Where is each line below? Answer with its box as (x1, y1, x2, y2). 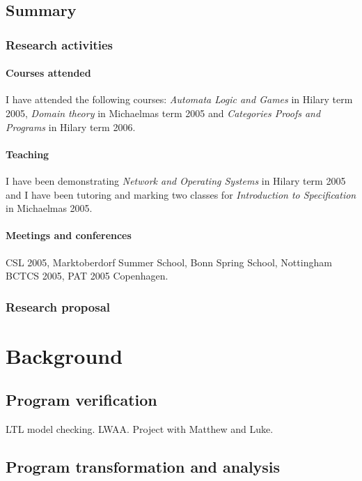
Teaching (6, 146, 49, 161)
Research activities (6, 36, 113, 53)
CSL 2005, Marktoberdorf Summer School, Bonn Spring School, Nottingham (6, 254, 332, 269)
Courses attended (6, 66, 91, 80)
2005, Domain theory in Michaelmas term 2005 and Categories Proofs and (6, 106, 321, 121)
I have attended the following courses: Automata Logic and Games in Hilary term (6, 92, 353, 107)
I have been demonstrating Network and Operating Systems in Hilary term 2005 (6, 174, 346, 188)
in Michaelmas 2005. (6, 201, 93, 215)
